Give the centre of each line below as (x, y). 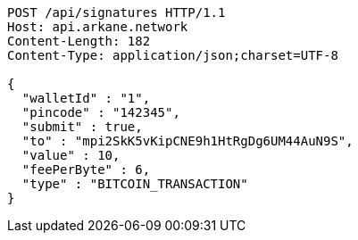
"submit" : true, (82, 127)
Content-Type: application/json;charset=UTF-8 (173, 55)
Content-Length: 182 (79, 41)
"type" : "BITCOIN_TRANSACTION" (135, 184)
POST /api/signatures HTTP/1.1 (117, 12)
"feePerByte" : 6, (86, 170)
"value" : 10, (71, 155)
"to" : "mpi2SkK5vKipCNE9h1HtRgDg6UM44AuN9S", (187, 141)
